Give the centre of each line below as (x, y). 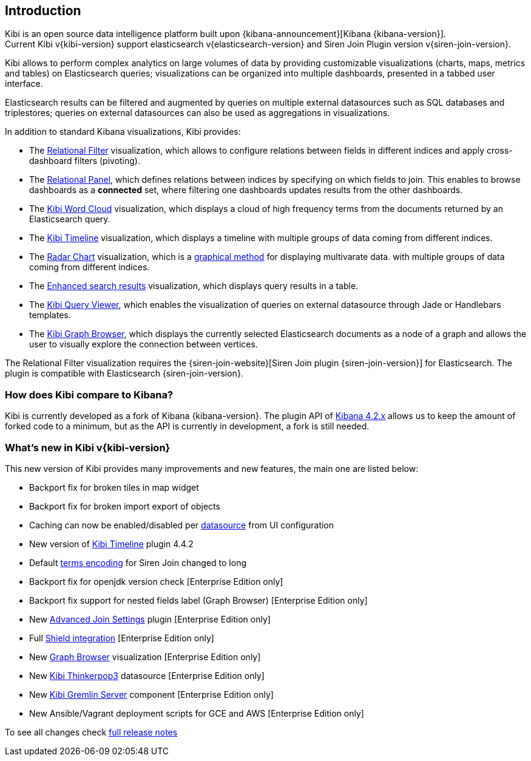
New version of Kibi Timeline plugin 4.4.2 (111, 544)
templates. (50, 315)
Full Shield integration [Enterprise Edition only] (122, 638)
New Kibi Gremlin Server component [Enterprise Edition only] (151, 694)
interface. (24, 84)
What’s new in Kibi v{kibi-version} (88, 447)
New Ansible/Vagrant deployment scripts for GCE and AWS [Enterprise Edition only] (197, 713)
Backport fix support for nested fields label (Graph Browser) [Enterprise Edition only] (198, 600)
